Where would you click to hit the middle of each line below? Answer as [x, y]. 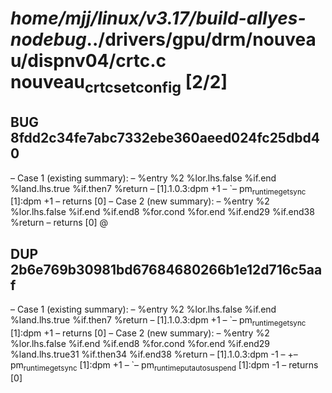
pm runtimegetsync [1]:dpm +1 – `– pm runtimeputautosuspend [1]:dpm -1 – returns [164, 366]
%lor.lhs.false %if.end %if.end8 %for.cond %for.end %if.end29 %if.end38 [162, 212]
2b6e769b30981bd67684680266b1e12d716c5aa [166, 269]
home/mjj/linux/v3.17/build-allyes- [158, 18]
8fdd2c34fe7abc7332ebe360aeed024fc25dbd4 [165, 138]
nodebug [48, 39]
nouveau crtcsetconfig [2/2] [119, 84]
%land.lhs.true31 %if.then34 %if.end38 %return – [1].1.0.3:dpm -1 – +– [154, 354]
